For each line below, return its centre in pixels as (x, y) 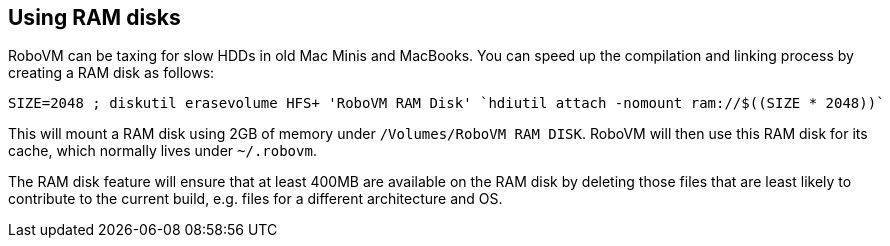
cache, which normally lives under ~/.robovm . (162, 151)
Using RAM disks (94, 17)
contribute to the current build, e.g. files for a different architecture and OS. (255, 199)
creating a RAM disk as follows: (111, 73)
